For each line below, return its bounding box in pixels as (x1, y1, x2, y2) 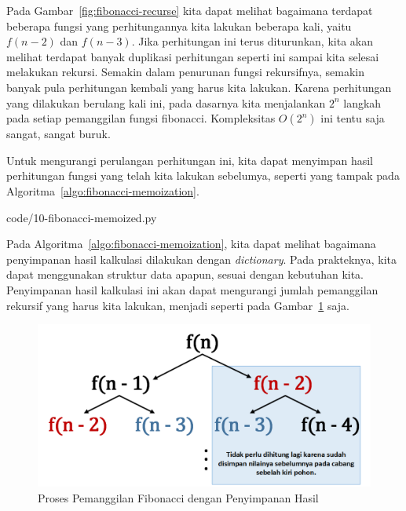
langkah (343, 94, 382, 111)
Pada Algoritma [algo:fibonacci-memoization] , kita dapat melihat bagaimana (6, 235, 376, 252)
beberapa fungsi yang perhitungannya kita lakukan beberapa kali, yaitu (6, 17, 352, 34)
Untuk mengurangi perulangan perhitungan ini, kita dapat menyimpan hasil (6, 151, 373, 168)
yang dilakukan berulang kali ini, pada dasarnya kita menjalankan (6, 94, 326, 111)
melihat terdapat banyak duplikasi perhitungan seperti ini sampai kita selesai (6, 48, 379, 64)
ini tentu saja (320, 110, 385, 126)
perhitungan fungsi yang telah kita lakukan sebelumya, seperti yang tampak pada (6, 167, 400, 184)
